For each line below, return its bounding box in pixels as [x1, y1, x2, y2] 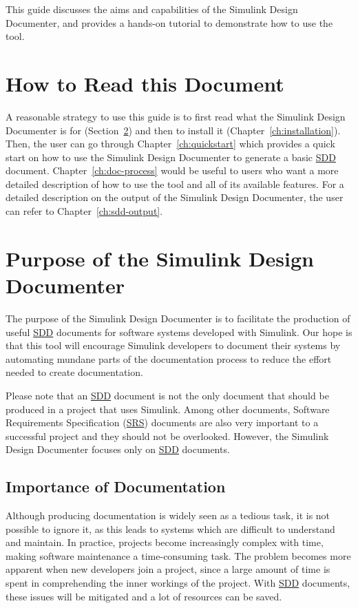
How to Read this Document [6, 69, 284, 97]
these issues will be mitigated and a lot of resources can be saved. [6, 589, 282, 603]
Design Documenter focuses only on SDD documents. [6, 442, 230, 457]
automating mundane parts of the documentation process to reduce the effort [6, 351, 332, 366]
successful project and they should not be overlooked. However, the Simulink [6, 428, 329, 443]
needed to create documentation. [6, 365, 143, 379]
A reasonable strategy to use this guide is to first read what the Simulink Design [6, 109, 346, 123]
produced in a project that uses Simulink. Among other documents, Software [6, 401, 330, 416]
